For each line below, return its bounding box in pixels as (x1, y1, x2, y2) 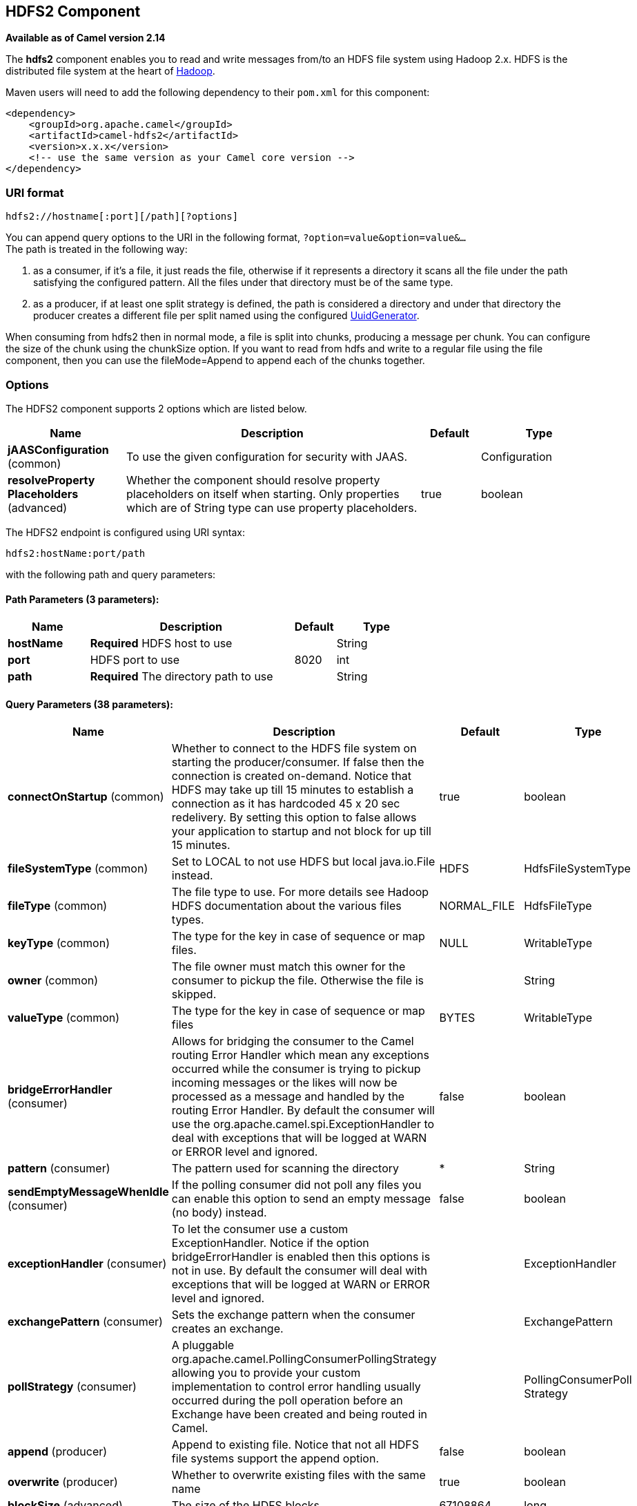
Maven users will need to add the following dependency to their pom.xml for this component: (6, 86, 430, 99)
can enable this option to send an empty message (171, 1192, 431, 1206)
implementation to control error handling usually (171, 1380, 421, 1394)
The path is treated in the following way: (6, 243, 188, 256)
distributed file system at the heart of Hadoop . (6, 65, 215, 77)
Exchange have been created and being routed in (171, 1407, 428, 1422)
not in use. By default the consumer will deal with (171, 1264, 427, 1278)
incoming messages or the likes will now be (171, 1076, 398, 1090)
